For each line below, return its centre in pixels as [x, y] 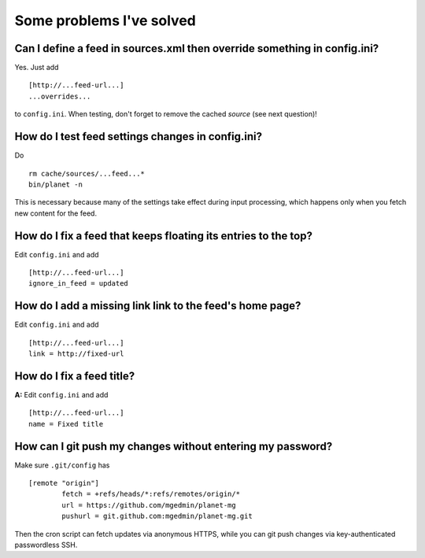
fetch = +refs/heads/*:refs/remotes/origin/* [151, 494]
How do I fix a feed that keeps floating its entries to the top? [163, 236]
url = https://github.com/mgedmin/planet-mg [149, 505]
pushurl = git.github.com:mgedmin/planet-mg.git [157, 516]
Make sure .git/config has [62, 465]
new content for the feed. [56, 213]
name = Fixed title [66, 424]
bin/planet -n [55, 184]
